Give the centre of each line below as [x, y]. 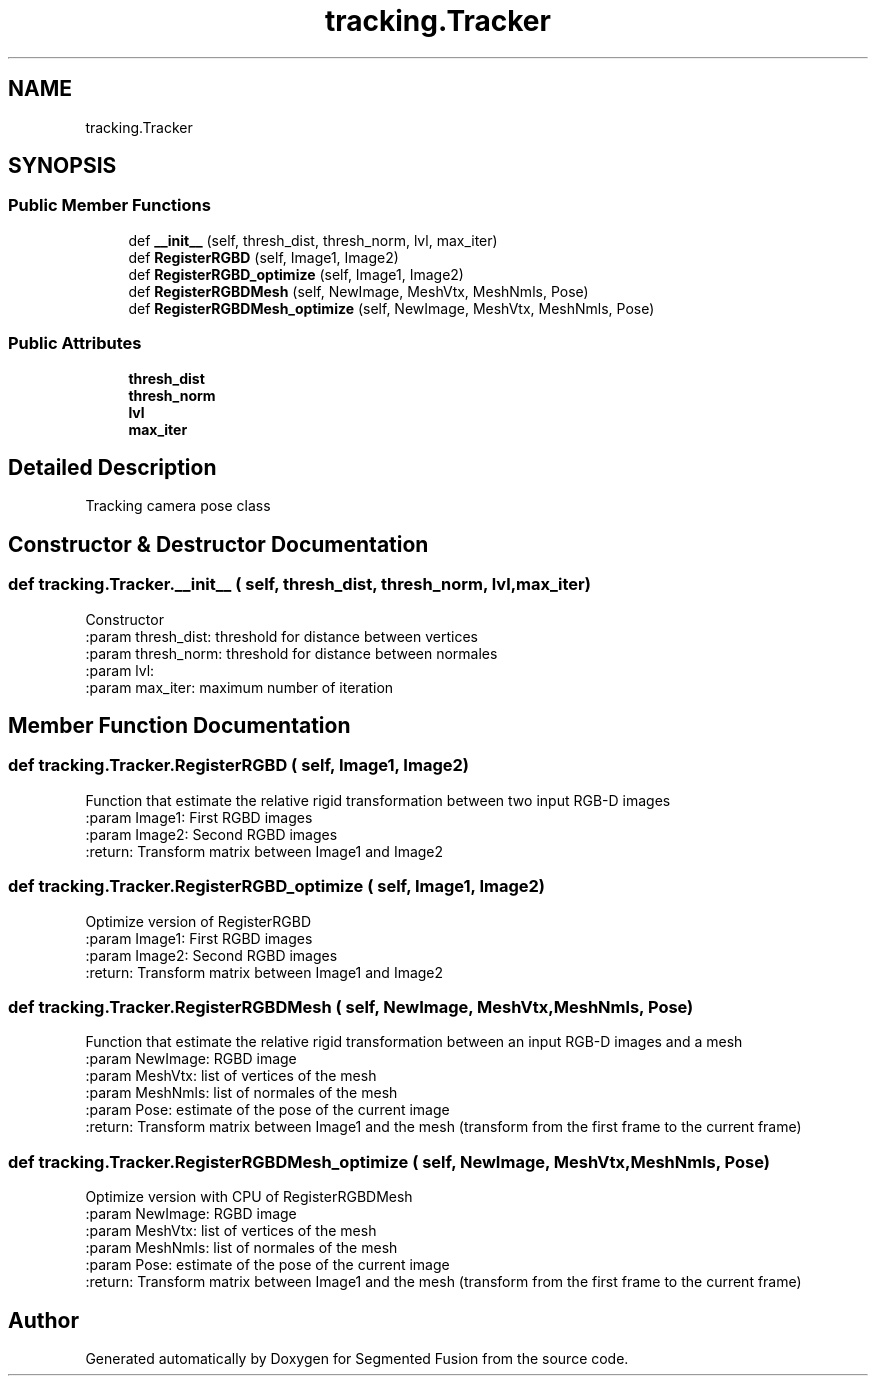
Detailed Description [112, 467]
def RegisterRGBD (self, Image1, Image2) [263, 257]
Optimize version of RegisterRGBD [198, 921]
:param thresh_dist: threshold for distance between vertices [281, 636]
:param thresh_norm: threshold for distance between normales [291, 653]
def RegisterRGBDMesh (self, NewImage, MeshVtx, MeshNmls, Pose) [358, 291]
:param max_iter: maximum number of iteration [239, 687]
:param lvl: [120, 670]
